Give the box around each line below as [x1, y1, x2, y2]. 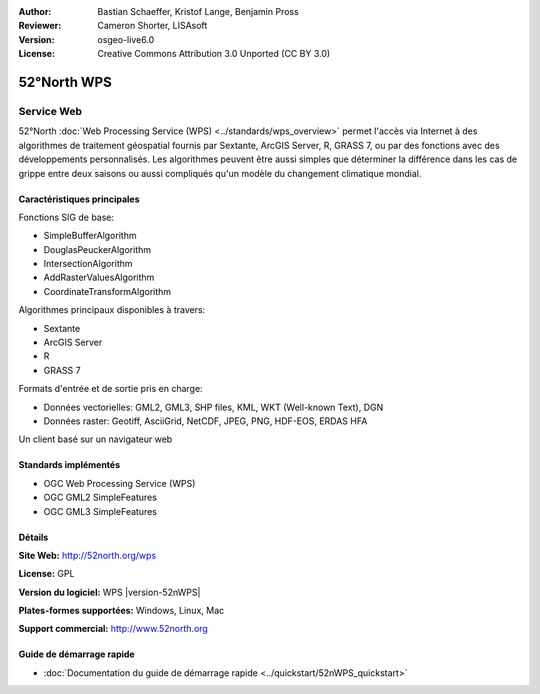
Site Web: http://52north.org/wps [18, 549, 157, 561]
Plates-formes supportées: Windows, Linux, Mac [18, 605, 225, 617]
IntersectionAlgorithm [43, 258, 134, 270]
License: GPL [18, 568, 75, 580]
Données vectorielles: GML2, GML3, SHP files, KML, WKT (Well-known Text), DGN [43, 401, 384, 413]
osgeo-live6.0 [97, 33, 155, 45]
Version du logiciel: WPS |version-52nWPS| [18, 586, 201, 598]
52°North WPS [18, 73, 112, 90]
